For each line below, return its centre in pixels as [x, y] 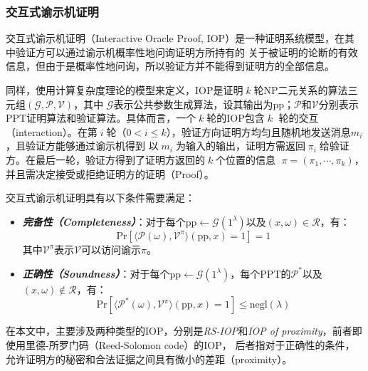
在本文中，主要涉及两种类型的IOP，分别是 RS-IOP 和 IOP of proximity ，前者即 [184, 331]
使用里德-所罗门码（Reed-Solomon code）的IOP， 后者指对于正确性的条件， [180, 345]
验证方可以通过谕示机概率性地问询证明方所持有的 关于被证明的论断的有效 [186, 52]
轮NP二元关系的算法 [301, 90]
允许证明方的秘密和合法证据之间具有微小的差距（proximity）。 [149, 359]
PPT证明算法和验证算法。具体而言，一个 [101, 118]
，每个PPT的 [261, 273]
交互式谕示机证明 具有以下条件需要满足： [100, 198]
